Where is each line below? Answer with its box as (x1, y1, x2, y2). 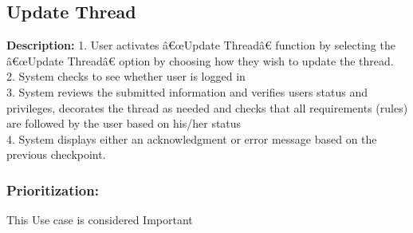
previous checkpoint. (6, 146, 106, 163)
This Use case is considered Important (6, 211, 193, 228)
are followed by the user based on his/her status (6, 115, 242, 132)
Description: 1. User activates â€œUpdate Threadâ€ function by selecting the (6, 37, 395, 53)
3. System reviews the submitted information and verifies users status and (6, 83, 368, 100)
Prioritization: (6, 180, 99, 199)
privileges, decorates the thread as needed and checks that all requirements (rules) (6, 99, 408, 116)
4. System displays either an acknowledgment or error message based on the (6, 130, 377, 147)
